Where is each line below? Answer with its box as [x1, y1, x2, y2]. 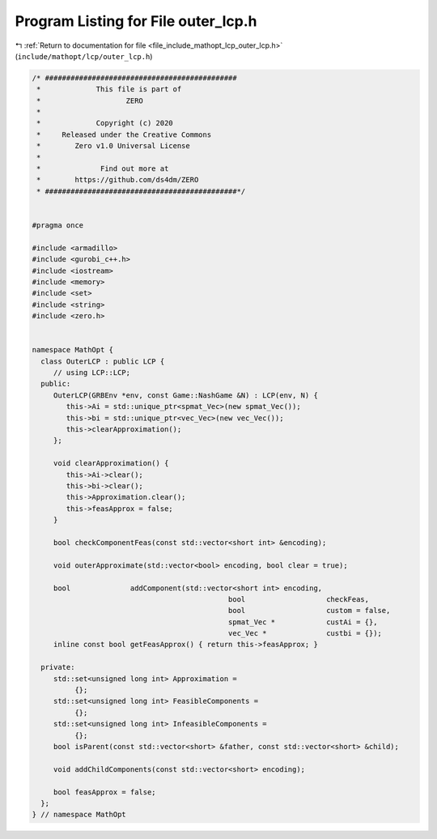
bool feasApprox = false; [53, 787, 157, 797]
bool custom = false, [227, 606, 391, 615]
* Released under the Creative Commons [36, 130, 212, 139]
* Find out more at [36, 164, 169, 173]
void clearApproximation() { [53, 458, 169, 468]
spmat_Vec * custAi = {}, [227, 617, 378, 627]
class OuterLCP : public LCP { [40, 356, 165, 366]
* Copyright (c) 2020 [36, 118, 173, 128]
